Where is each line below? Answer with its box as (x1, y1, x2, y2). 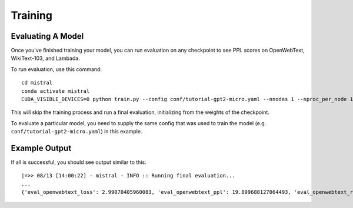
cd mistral (21, 79, 53, 86)
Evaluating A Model (11, 31, 84, 41)
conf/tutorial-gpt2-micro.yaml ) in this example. (11, 128, 142, 135)
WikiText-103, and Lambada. (11, 55, 81, 62)
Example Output (11, 143, 72, 153)
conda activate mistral (21, 88, 90, 94)
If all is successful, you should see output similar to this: (11, 159, 146, 166)
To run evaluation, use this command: (11, 65, 102, 73)
